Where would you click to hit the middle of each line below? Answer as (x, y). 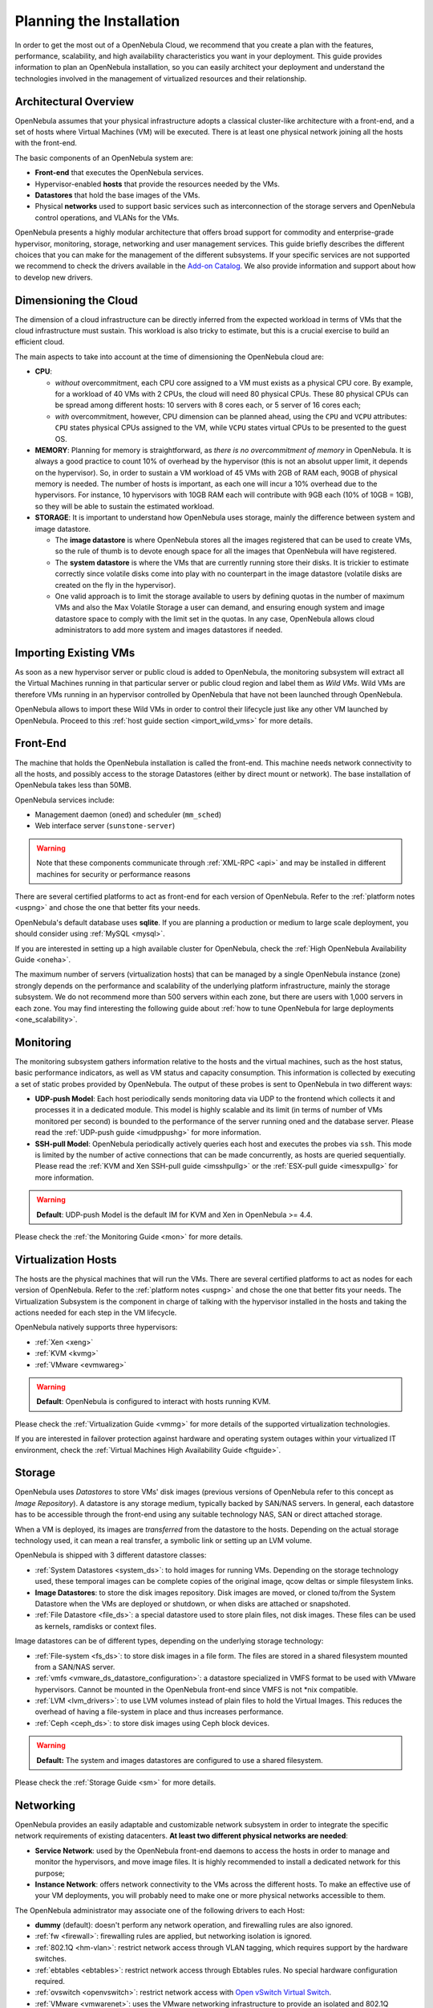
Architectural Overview (75, 102)
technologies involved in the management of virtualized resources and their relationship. (161, 78)
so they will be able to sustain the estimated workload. (125, 506)
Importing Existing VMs (75, 653)
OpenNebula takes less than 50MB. (73, 785)
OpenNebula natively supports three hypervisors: (96, 1327)
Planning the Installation (97, 21)
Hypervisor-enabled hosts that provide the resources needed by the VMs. (157, 184)
